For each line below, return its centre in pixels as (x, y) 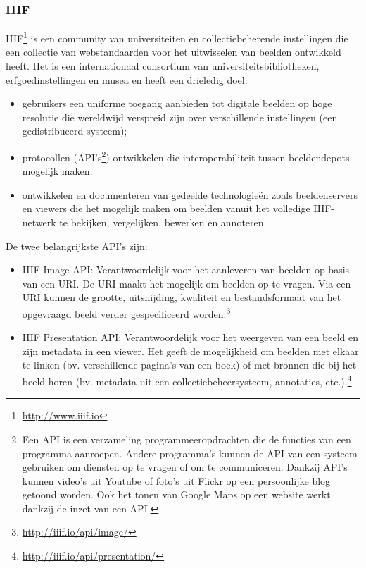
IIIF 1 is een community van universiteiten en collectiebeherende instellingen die (177, 37)
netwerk (39, 222)
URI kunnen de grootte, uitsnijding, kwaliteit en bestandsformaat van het (182, 297)
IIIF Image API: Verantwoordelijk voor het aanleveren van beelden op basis (186, 270)
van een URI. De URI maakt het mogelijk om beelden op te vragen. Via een (187, 283)
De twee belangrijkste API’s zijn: (77, 246)
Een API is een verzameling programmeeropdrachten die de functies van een (187, 439)
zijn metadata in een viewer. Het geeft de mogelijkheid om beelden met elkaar (190, 351)
